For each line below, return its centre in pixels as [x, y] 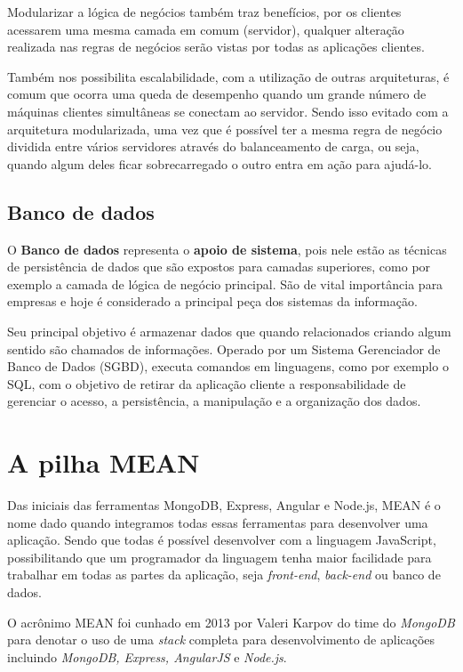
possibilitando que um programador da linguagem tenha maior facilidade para [220, 557]
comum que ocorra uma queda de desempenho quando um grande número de [217, 94]
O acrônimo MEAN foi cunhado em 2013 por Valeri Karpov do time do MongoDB [231, 622]
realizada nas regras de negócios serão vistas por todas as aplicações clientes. [216, 47]
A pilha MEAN [104, 462]
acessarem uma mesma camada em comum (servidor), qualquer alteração [206, 29]
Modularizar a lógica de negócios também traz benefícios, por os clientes [204, 12]
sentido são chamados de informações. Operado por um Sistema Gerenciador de [224, 348]
